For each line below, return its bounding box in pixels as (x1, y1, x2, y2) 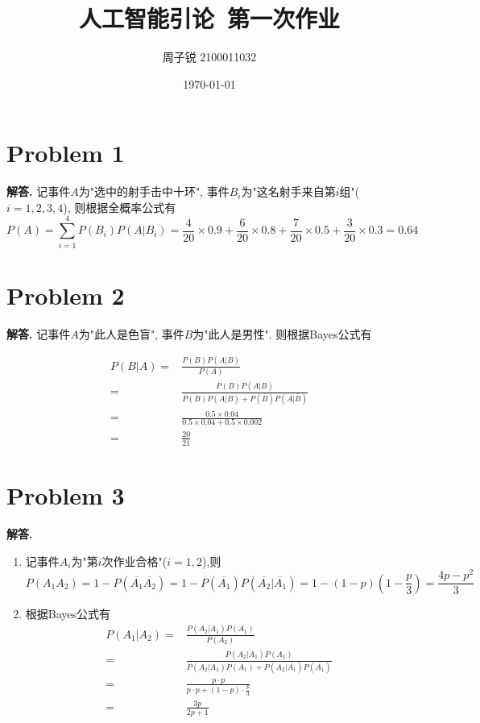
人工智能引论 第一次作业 (78, 2, 341, 35)
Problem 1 (6, 136, 125, 169)
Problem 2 (6, 278, 125, 311)
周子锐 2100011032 (162, 48, 257, 65)
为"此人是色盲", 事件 (78, 325, 184, 342)
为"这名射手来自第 (241, 183, 336, 200)
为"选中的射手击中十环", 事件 (78, 183, 230, 200)
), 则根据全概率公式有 (63, 198, 176, 215)
